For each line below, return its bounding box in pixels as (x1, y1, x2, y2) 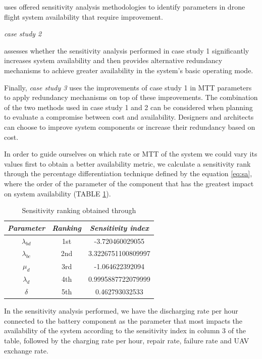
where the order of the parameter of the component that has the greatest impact (4, 178, 254, 188)
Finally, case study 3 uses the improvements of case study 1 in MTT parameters (4, 82, 252, 92)
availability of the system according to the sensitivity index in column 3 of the (4, 325, 246, 336)
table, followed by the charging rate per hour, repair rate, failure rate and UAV (4, 335, 249, 345)
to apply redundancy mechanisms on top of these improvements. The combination (4, 92, 258, 102)
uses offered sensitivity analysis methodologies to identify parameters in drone (4, 2, 245, 12)
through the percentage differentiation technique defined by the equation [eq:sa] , (4, 168, 252, 179)
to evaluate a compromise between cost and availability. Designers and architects (4, 112, 254, 122)
